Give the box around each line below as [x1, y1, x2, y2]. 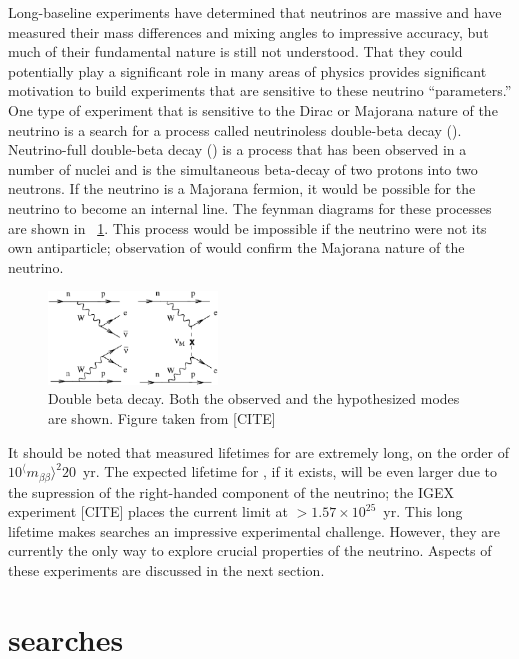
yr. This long [383, 501, 463, 522]
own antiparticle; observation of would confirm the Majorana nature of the [8, 237, 465, 258]
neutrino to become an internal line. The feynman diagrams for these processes [8, 197, 492, 218]
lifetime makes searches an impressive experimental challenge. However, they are [8, 520, 501, 541]
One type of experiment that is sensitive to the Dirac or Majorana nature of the [8, 99, 498, 120]
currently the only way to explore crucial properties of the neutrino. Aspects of [8, 540, 492, 561]
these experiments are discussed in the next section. [8, 560, 325, 581]
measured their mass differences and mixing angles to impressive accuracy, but [8, 21, 489, 42]
